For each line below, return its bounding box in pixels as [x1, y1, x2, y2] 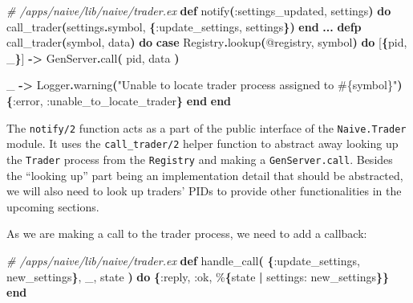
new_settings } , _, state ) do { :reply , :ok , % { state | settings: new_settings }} [6, 268, 390, 285]
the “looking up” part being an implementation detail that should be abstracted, [6, 166, 403, 183]
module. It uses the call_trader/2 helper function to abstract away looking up [6, 135, 399, 152]
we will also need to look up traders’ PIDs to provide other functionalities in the [6, 182, 402, 199]
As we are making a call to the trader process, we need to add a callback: [6, 225, 367, 242]
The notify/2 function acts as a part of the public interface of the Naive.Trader [6, 119, 407, 136]
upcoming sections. [6, 198, 99, 215]
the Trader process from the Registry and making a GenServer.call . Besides [6, 150, 393, 167]
